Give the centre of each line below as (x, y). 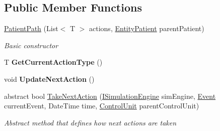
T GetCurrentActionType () (53, 62)
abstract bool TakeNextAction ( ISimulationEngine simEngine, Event (110, 96)
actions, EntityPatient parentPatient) (147, 28)
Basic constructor (31, 45)
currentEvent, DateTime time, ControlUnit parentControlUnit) (102, 106)
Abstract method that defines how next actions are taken (90, 122)
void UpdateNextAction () (49, 79)
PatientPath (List (31, 28)
